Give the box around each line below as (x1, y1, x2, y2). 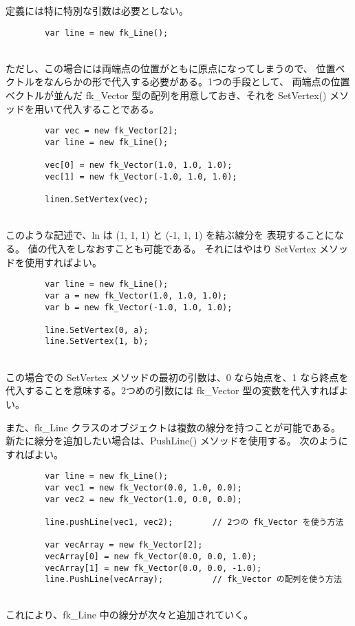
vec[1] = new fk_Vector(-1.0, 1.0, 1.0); (45, 171, 237, 182)
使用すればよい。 (24, 255, 102, 269)
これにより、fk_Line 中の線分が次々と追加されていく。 (6, 607, 254, 622)
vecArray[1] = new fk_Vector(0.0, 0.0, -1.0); (45, 563, 262, 573)
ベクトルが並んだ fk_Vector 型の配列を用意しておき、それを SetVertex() (6, 88, 327, 102)
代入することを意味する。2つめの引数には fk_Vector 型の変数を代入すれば (6, 383, 339, 398)
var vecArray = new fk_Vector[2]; (45, 540, 203, 550)
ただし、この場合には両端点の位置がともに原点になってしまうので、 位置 (6, 61, 336, 75)
